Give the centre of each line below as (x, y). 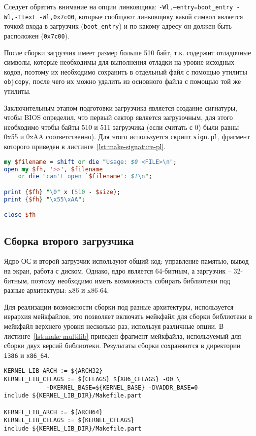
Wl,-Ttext (20, 17)
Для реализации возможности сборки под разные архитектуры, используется (119, 306)
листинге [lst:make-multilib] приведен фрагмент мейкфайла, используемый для (123, 336)
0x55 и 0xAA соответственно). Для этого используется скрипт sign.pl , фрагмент (127, 137)
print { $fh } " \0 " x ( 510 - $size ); (62, 192)
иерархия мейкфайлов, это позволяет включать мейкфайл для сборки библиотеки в (128, 316)
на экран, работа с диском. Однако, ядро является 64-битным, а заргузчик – (118, 271)
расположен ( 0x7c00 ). (37, 35)
